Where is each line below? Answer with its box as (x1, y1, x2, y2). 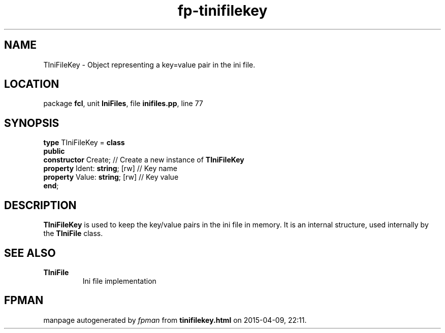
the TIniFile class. (43, 229, 103, 238)
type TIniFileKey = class (43, 138, 125, 147)
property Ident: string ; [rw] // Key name (43, 164, 177, 173)
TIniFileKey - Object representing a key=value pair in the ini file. (43, 60, 256, 69)
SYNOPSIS (4, 116, 59, 129)
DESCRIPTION (4, 198, 77, 212)
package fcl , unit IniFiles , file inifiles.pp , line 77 (43, 99, 203, 108)
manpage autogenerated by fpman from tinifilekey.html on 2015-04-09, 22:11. (43, 315, 307, 324)
